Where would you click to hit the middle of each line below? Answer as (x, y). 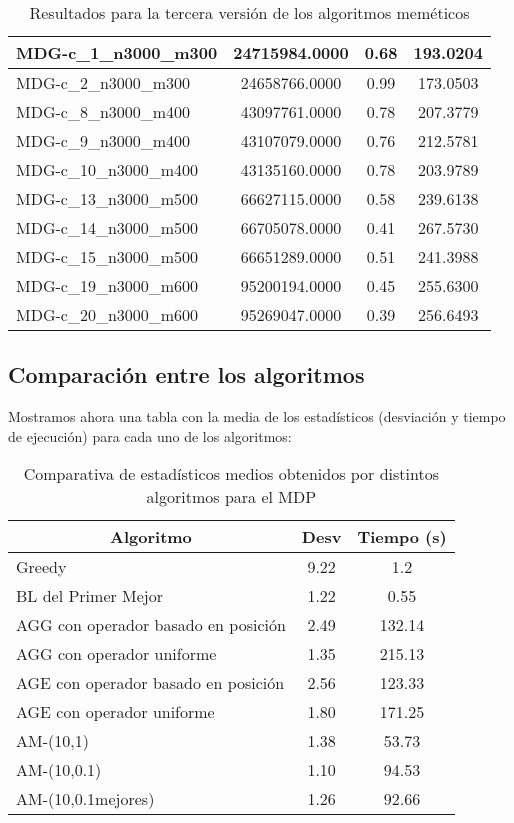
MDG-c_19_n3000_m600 (107, 285)
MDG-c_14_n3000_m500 (107, 227)
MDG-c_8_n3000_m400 (103, 111)
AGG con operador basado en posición (151, 625)
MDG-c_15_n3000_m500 (107, 256)
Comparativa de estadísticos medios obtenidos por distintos (231, 474)
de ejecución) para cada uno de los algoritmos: (150, 435)
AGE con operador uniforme (115, 712)
